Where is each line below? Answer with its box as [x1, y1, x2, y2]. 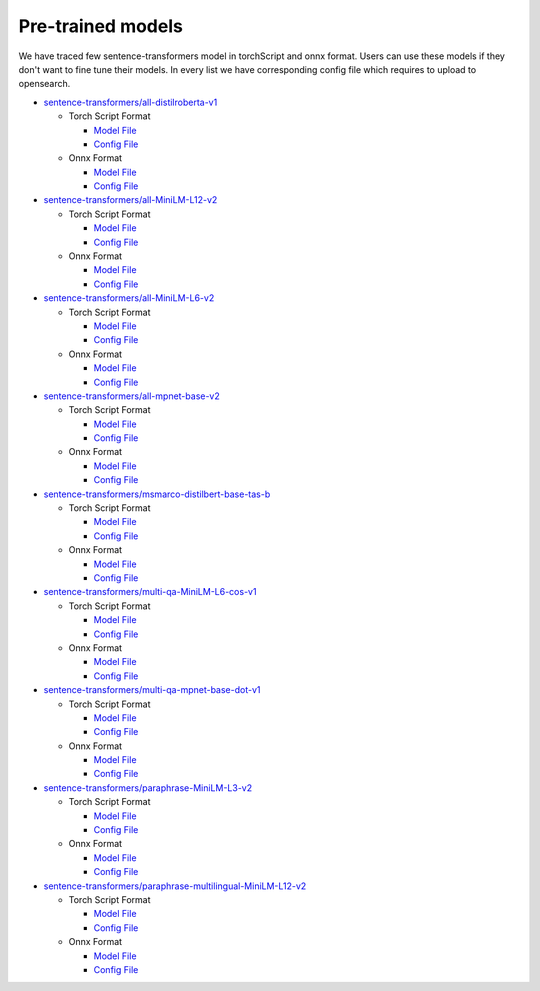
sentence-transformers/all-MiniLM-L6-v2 [43, 292, 215, 304]
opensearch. [18, 78, 71, 90]
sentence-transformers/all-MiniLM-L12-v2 [43, 194, 218, 206]
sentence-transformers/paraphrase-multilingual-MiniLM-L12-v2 [43, 880, 307, 892]
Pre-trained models [18, 15, 184, 37]
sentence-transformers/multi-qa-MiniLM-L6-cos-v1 [43, 586, 257, 598]
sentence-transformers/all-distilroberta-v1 [43, 96, 218, 108]
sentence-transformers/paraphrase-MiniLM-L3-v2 [43, 781, 253, 794]
